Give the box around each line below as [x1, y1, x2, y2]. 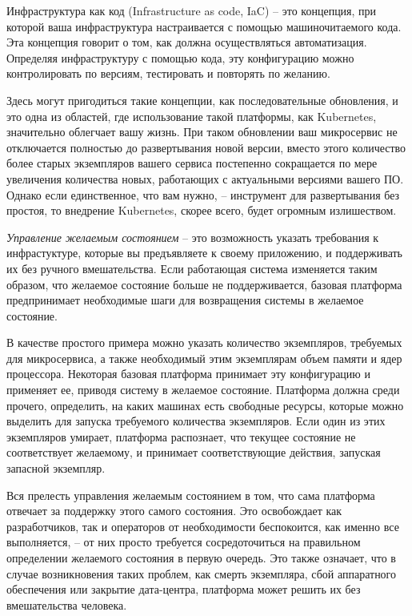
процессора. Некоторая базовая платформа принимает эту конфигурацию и [6, 365, 370, 382]
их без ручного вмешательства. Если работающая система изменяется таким [6, 260, 378, 276]
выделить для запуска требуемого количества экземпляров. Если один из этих [6, 413, 386, 429]
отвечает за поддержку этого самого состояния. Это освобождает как [6, 502, 342, 519]
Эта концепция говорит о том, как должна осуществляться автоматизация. [6, 34, 367, 50]
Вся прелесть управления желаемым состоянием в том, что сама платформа [6, 486, 375, 503]
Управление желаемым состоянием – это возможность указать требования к [6, 228, 379, 245]
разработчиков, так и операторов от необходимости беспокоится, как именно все [6, 517, 399, 534]
